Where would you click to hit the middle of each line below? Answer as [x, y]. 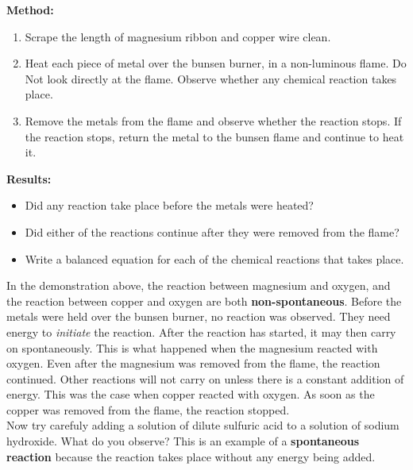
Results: [29, 178]
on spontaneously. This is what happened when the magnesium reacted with [192, 347]
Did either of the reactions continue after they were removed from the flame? [212, 231]
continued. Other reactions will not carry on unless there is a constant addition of [205, 378]
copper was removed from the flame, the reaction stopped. [148, 409]
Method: [30, 10]
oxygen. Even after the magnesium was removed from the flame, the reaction [193, 363]
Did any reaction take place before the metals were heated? [169, 205]
